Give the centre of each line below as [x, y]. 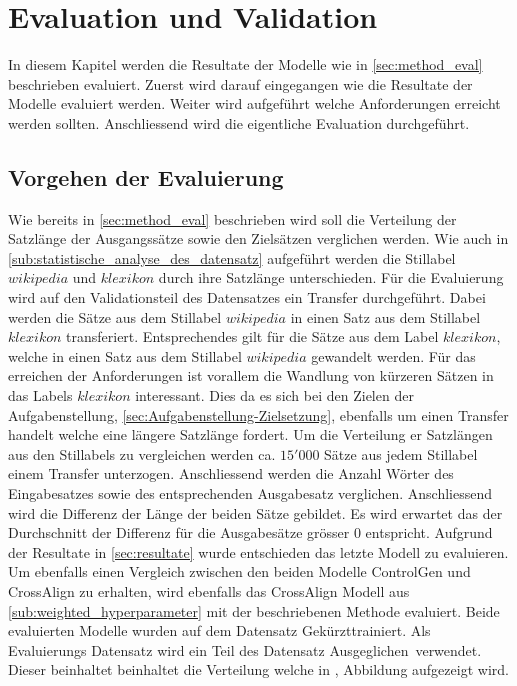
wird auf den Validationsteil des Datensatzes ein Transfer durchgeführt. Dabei [247, 297]
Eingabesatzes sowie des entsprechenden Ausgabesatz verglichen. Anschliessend [250, 493]
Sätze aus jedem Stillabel [401, 453]
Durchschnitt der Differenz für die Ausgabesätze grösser [179, 532]
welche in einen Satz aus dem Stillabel [125, 355]
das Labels [40, 395]
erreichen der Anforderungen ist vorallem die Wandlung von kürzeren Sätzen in [251, 375]
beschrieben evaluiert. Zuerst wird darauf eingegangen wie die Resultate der [240, 83]
